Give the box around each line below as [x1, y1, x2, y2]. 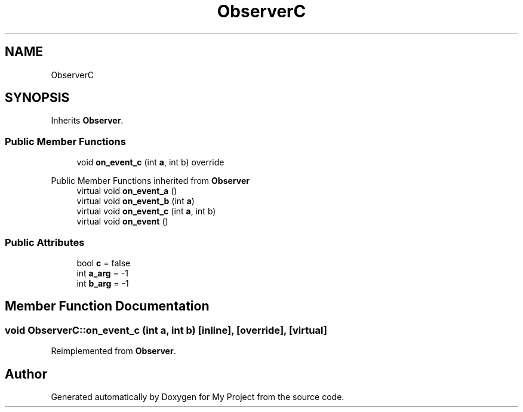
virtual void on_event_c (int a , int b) [76, 206, 216, 217]
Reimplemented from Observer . [51, 346, 176, 356]
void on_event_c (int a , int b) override [76, 157, 224, 168]
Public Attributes [5, 236, 85, 248]
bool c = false [76, 257, 131, 268]
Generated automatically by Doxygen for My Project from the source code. [51, 392, 344, 402]
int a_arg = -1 [76, 268, 128, 278]
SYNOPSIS [5, 90, 70, 106]
